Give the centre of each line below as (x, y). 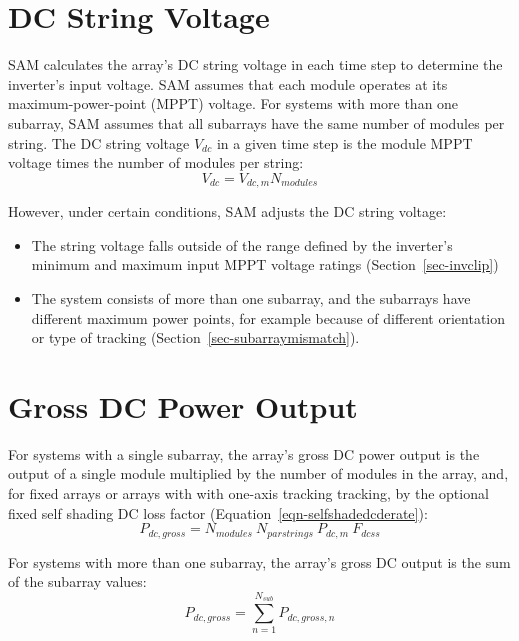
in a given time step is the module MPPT (344, 142)
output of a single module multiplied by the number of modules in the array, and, (258, 473)
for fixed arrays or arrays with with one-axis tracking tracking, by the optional (248, 493)
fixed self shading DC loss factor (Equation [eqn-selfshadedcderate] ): (218, 512)
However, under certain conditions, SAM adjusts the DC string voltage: (227, 211)
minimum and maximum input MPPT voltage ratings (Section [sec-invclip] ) (265, 264)
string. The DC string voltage (99, 142)
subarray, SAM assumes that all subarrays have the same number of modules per (256, 122)
